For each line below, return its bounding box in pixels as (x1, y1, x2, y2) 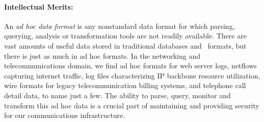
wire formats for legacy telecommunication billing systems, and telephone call (4, 80, 246, 91)
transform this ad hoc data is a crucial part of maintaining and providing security (4, 100, 259, 110)
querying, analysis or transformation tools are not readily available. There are (4, 30, 247, 41)
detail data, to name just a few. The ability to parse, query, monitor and (4, 90, 231, 100)
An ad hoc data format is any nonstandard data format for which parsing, (4, 20, 235, 31)
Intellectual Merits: (4, 1, 73, 12)
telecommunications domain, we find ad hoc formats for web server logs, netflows (4, 60, 257, 71)
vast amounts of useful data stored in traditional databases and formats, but (4, 40, 247, 51)
